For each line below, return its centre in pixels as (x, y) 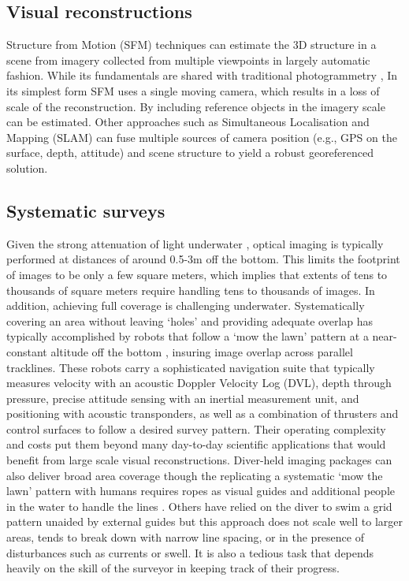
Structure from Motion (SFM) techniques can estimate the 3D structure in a (191, 45)
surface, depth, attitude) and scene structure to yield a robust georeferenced (190, 153)
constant (27, 351)
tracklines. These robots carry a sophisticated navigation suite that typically (191, 367)
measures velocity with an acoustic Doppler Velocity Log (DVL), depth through (199, 383)
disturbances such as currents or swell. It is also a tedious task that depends (190, 552)
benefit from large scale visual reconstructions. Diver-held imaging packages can (199, 460)
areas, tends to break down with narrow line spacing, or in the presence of (185, 537)
